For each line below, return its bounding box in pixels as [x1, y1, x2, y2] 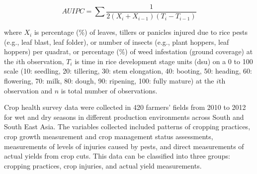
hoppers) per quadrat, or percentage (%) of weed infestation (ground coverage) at [4, 46, 253, 57]
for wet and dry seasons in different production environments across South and [4, 111, 244, 122]
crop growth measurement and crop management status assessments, [4, 131, 213, 141]
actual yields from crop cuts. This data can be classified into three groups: [4, 151, 230, 161]
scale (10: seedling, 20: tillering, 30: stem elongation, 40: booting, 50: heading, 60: [4, 66, 252, 76]
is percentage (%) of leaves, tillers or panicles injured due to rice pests [34, 27, 248, 37]
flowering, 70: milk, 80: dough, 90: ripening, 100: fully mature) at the [4, 76, 214, 86]
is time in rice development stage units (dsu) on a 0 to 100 [75, 56, 253, 66]
